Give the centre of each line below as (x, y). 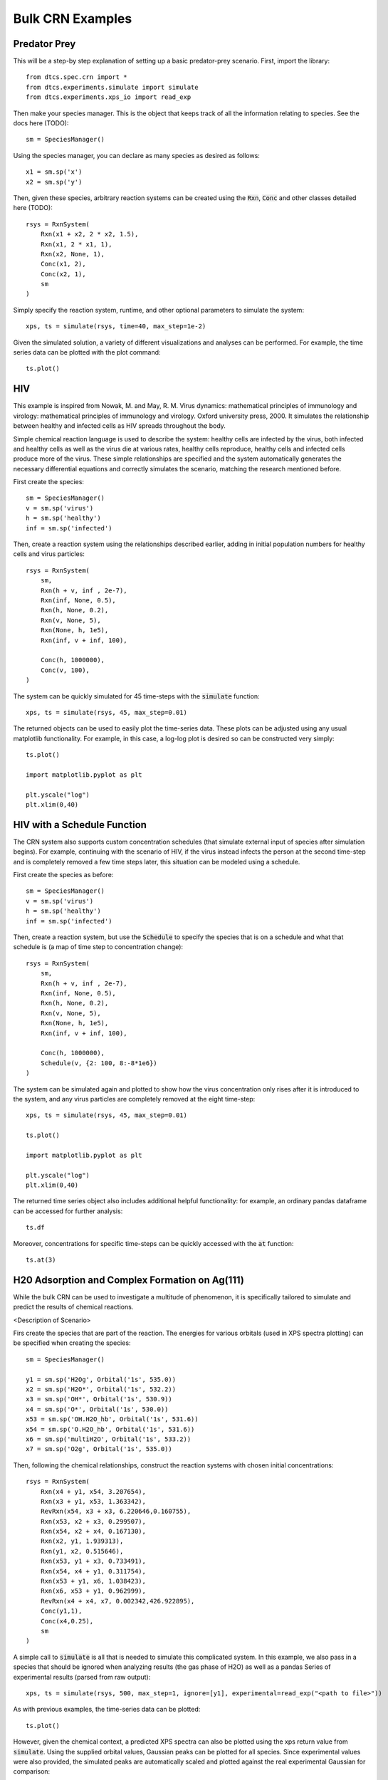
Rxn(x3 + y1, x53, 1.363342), (93, 1501)
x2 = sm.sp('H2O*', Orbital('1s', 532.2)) (101, 1389)
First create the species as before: (63, 875)
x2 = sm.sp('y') (54, 182)
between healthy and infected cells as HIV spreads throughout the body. (119, 426)
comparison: (32, 1771)
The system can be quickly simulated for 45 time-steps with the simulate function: (136, 696)
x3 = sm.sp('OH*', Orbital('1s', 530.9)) (99, 1399)
